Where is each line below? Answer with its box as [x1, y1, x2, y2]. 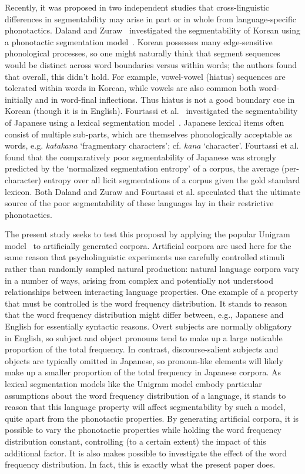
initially [5, 93, 33, 105]
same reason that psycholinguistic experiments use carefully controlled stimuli [5, 251, 285, 263]
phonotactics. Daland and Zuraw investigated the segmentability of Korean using [5, 24, 301, 36]
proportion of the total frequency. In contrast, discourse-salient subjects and [5, 343, 279, 355]
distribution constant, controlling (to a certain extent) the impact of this [5, 435, 266, 447]
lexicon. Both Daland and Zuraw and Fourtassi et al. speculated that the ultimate [5, 185, 300, 197]
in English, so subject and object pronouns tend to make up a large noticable [5, 331, 283, 344]
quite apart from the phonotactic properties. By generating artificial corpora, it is [5, 412, 299, 424]
